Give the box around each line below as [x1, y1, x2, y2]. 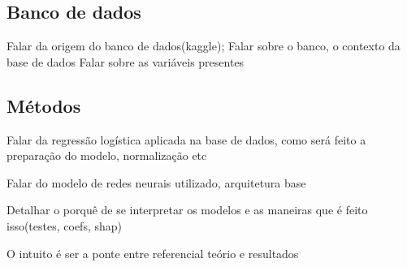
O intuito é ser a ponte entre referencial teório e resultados [6, 244, 299, 261]
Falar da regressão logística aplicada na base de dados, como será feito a [6, 131, 366, 148]
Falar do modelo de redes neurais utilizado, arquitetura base [6, 174, 306, 191]
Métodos [6, 93, 81, 118]
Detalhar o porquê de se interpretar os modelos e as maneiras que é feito [6, 201, 368, 218]
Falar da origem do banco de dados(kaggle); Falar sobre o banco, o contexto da [6, 37, 401, 54]
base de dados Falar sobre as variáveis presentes [6, 53, 245, 70]
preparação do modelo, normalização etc [6, 147, 207, 164]
